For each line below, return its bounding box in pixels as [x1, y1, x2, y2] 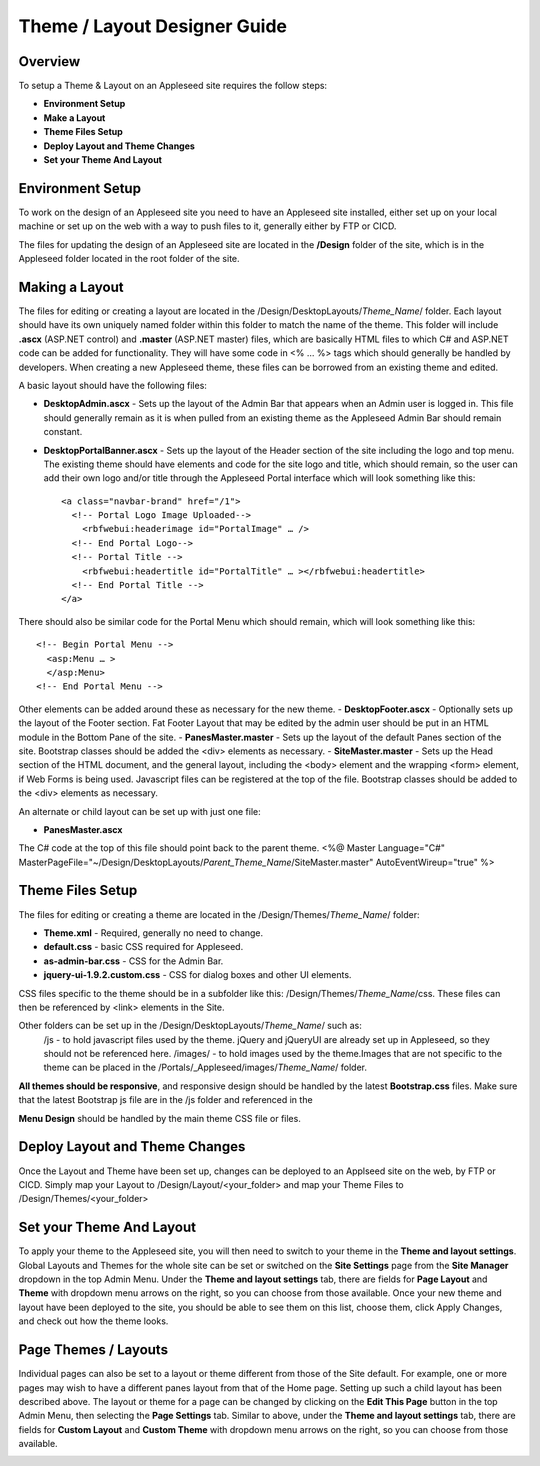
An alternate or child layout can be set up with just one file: [18, 805, 261, 817]
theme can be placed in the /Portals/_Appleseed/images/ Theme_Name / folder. [43, 1061, 367, 1074]
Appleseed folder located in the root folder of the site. [18, 253, 240, 265]
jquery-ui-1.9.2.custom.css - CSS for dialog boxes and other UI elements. [43, 969, 352, 981]
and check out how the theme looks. [18, 1315, 169, 1327]
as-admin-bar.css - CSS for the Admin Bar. [43, 955, 224, 967]
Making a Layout [18, 278, 124, 295]
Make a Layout [43, 111, 106, 124]
